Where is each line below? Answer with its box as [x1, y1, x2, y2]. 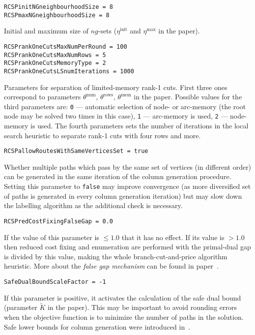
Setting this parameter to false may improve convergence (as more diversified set [4, 181, 251, 191]
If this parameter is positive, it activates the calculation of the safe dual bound [4, 292, 241, 303]
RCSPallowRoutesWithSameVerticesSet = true [4, 148, 148, 155]
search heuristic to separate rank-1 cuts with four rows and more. [4, 130, 201, 140]
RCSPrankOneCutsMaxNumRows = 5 [4, 51, 106, 59]
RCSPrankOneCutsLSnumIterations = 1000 [4, 67, 134, 75]
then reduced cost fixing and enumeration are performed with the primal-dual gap [4, 242, 251, 252]
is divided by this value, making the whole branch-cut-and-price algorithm [4, 251, 227, 261]
